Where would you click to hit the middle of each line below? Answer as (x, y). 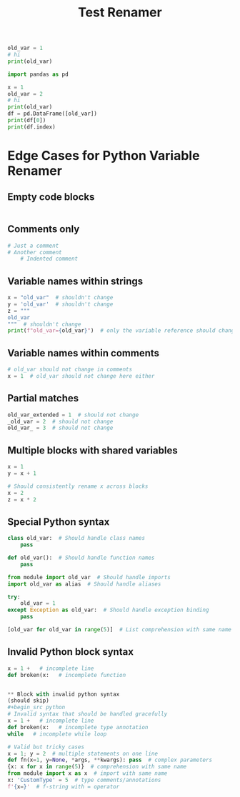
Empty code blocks (51, 197)
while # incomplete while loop (57, 734)
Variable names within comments (83, 353)
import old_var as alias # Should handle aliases (84, 584)
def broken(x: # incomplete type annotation (78, 727)
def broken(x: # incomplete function (67, 675)
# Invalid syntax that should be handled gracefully (87, 714)
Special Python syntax (59, 522)
